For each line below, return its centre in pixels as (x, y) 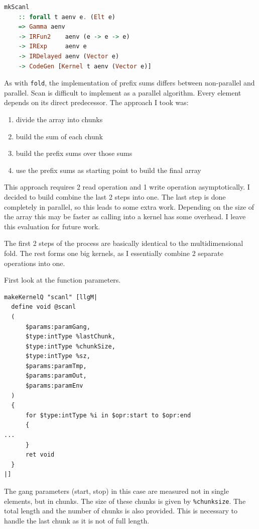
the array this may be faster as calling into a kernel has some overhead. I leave (125, 216)
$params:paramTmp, (56, 366)
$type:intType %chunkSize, (70, 346)
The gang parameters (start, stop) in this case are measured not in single (116, 491)
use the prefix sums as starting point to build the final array (108, 170)
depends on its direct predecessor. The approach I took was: (96, 102)
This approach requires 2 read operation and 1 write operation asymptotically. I (127, 187)
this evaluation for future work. (52, 226)
